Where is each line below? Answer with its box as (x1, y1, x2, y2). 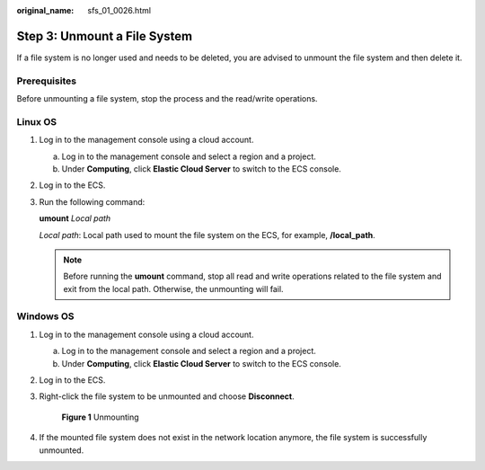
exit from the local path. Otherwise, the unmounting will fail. (63, 283, 284, 294)
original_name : (16, 5, 75, 15)
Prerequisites (16, 75, 76, 87)
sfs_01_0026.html (87, 5, 152, 15)
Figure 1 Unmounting (61, 412, 139, 422)
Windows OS (16, 310, 75, 323)
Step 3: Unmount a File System (16, 28, 193, 44)
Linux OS (16, 115, 57, 128)
